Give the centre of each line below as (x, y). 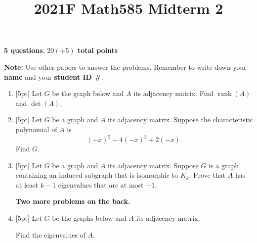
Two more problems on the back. (73, 201)
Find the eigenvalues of (50, 234)
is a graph (224, 165)
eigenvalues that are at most (101, 184)
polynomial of (36, 129)
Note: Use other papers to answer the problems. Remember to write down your (125, 67)
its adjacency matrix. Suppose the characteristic (181, 120)
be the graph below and (88, 93)
